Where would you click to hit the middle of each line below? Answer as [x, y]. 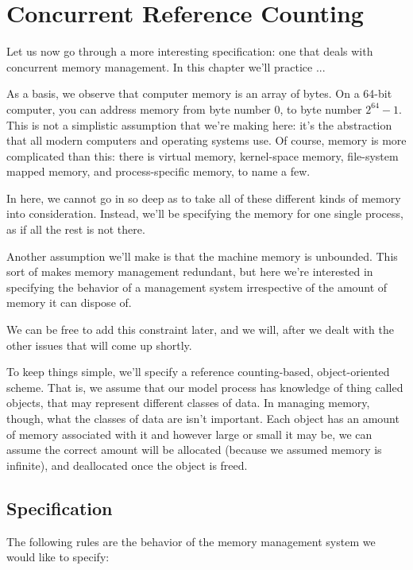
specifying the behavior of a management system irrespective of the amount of [197, 287]
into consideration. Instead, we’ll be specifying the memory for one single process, [205, 213]
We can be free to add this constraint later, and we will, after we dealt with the [200, 330]
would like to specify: [58, 557]
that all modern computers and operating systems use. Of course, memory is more [206, 140]
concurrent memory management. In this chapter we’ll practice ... [166, 66]
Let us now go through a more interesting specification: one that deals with [190, 51]
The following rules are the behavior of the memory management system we [191, 541]
